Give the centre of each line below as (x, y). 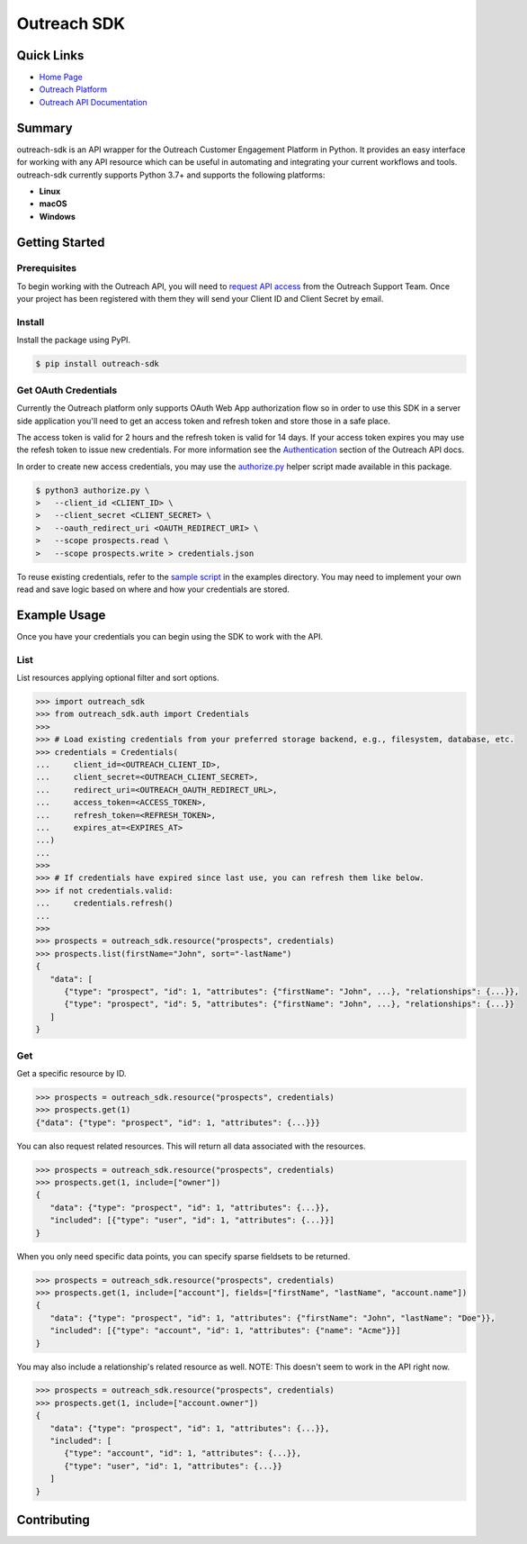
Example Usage (61, 615)
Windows (57, 216)
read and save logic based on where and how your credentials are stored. (153, 589)
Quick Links (50, 55)
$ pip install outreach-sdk (97, 364)
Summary (45, 127)
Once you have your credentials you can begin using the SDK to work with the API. (170, 636)
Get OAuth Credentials (67, 390)
